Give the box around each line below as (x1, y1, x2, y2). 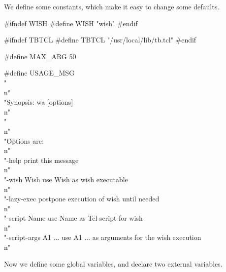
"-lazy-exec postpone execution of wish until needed (4, 194, 160, 204)
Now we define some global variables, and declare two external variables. (4, 258, 223, 269)
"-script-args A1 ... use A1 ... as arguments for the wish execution (4, 232, 201, 242)
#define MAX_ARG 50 (4, 51, 76, 61)
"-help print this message (4, 155, 79, 165)
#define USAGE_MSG (4, 68, 75, 78)
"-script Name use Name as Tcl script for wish (4, 213, 143, 223)
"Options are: (4, 135, 44, 146)
